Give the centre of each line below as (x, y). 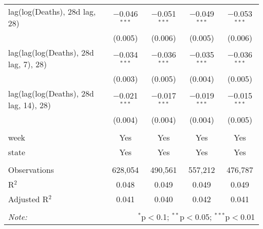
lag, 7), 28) (28, 64)
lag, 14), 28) (30, 105)
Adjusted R (28, 199)
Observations (31, 170)
